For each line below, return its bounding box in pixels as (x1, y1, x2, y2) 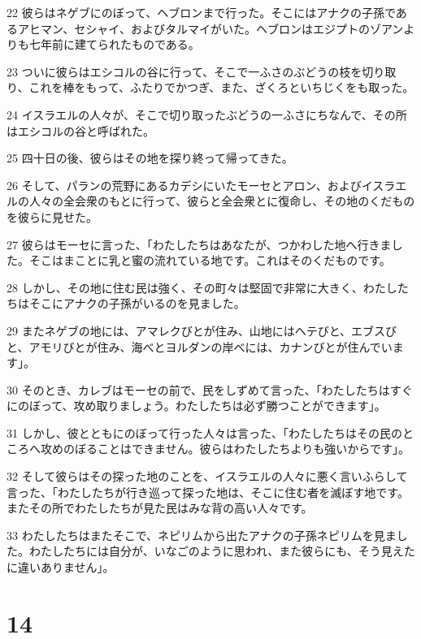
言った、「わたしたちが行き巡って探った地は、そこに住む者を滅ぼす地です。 (7, 483, 409, 500)
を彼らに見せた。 (7, 208, 98, 225)
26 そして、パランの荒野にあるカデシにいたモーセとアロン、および (7, 176, 362, 193)
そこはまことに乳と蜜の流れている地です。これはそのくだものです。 (28, 252, 391, 269)
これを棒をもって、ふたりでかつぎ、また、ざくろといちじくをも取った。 (28, 79, 414, 96)
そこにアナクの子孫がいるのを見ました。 (28, 295, 245, 312)
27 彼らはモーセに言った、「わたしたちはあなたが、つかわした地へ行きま (7, 235, 392, 253)
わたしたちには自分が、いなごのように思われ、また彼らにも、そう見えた (28, 542, 415, 559)
